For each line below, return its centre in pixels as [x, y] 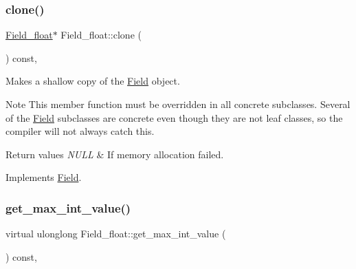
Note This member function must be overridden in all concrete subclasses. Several [178, 104]
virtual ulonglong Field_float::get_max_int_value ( [116, 234]
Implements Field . [44, 177]
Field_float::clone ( [101, 35]
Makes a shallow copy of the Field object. [93, 81]
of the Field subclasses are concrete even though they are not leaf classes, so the [174, 117]
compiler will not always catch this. [80, 131]
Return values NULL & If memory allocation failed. [115, 154]
